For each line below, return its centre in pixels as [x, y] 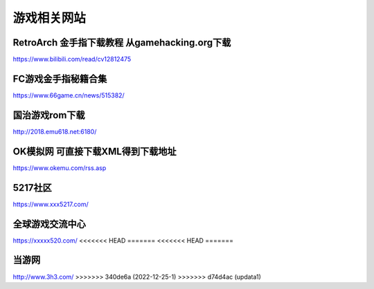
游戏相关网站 [50, 18]
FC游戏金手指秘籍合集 [60, 78]
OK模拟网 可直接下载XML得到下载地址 [95, 151]
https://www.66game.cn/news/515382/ [69, 95]
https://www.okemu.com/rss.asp [60, 168]
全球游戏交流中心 [49, 224]
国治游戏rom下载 [49, 115]
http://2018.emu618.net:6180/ [55, 131]
